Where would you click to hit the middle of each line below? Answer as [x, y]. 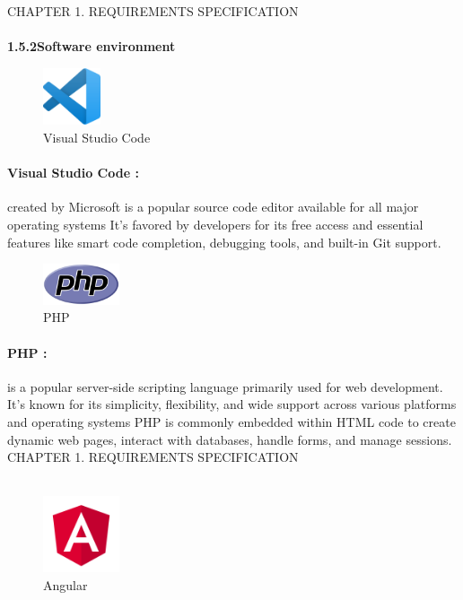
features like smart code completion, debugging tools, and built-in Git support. [224, 242]
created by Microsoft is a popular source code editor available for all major [213, 207]
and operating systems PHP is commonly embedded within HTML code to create [231, 422]
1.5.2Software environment [92, 46]
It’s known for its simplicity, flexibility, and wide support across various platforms [232, 404]
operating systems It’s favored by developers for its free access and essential [215, 224]
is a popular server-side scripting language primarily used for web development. [225, 386]
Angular [66, 584]
